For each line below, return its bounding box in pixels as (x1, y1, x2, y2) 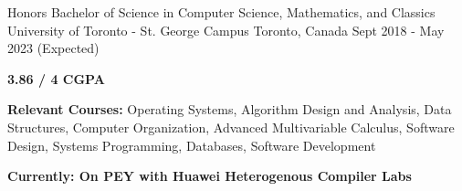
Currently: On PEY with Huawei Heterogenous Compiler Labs (7, 166, 412, 186)
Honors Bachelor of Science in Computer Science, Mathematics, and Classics (7, 3, 436, 21)
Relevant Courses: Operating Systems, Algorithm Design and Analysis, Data (7, 100, 452, 119)
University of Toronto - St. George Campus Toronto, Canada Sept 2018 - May (7, 20, 445, 39)
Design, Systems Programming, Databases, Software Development (7, 135, 376, 154)
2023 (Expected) (7, 38, 100, 58)
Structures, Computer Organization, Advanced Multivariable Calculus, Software (7, 117, 455, 136)
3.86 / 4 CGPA (7, 69, 105, 88)
